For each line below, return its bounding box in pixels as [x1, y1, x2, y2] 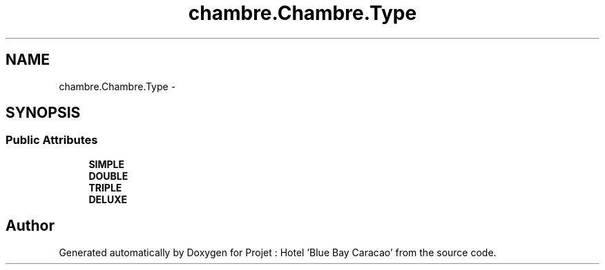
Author [6, 217, 55, 235]
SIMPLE [88, 158, 125, 170]
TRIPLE [88, 181, 122, 194]
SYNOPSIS [6, 104, 81, 122]
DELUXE [88, 193, 128, 205]
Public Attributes [6, 133, 98, 147]
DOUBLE [88, 169, 128, 182]
